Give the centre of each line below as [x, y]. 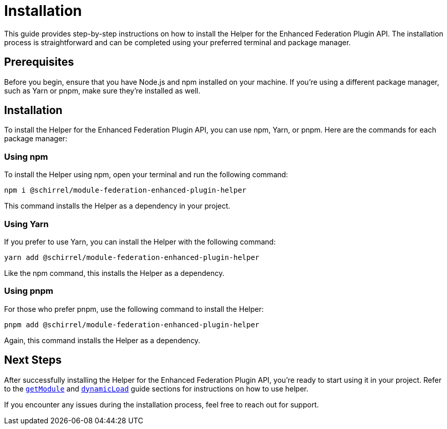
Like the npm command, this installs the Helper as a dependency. [114, 273]
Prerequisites [39, 62]
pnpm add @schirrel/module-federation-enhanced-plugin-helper [132, 324]
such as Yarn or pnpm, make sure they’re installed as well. [102, 90]
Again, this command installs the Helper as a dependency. [102, 340]
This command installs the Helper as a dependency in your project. [117, 206]
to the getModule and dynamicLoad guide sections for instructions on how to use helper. [156, 388]
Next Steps [33, 360]
